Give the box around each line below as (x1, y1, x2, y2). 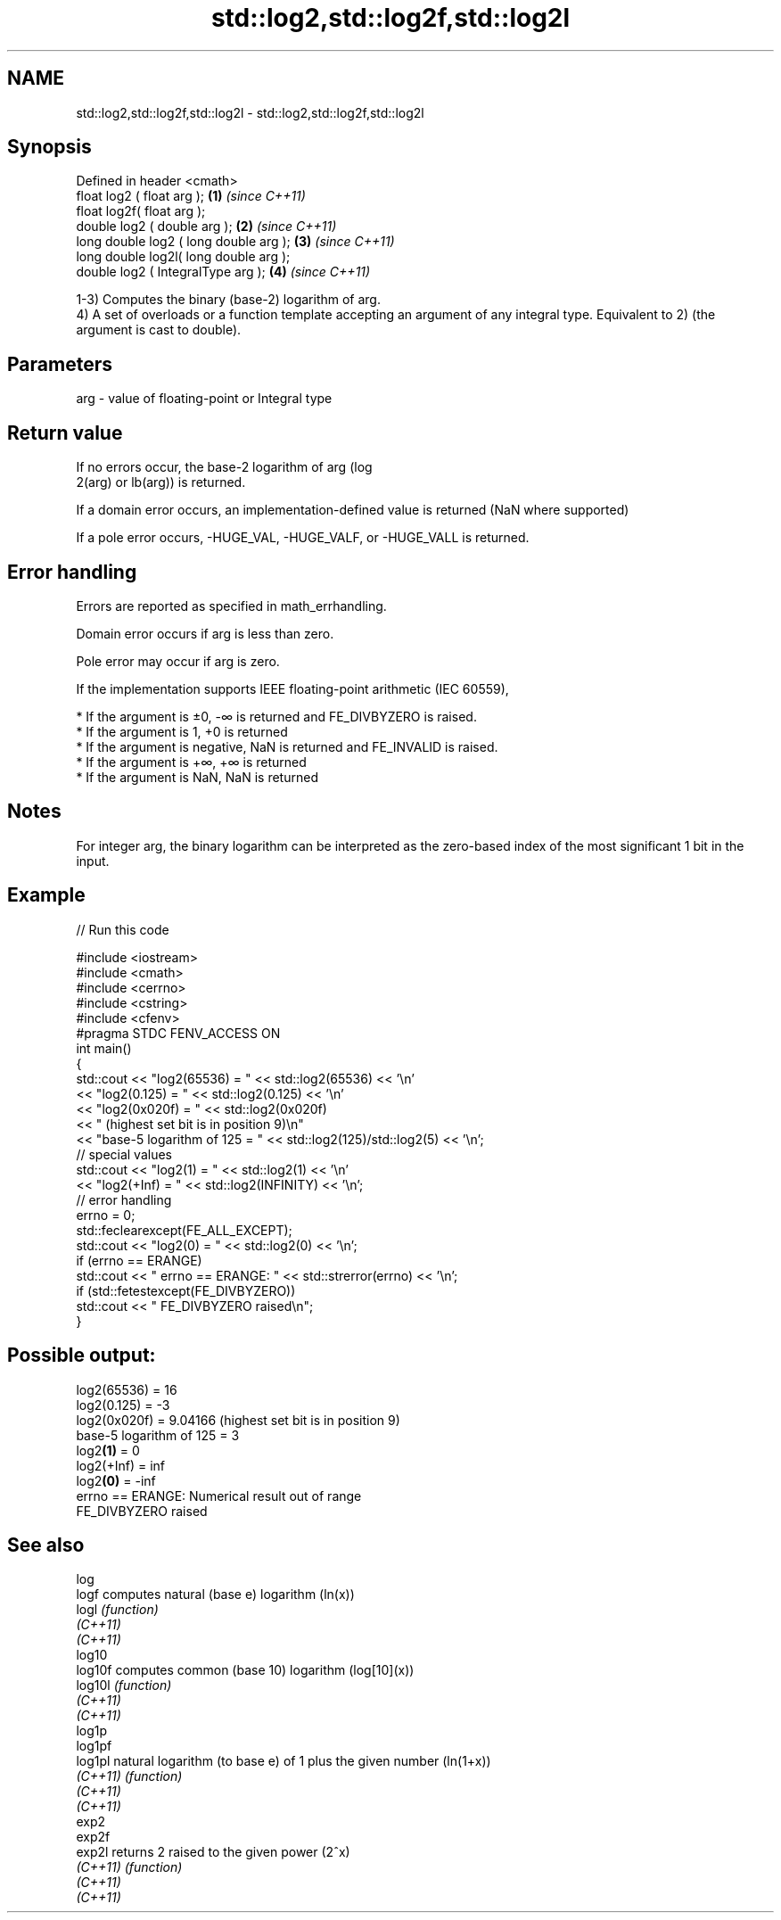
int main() (76, 1040, 132, 1056)
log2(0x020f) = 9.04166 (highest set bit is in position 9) (76, 1412, 400, 1428)
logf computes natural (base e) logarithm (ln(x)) (76, 1586, 355, 1603)
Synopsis (7, 136, 92, 159)
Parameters (7, 352, 112, 375)
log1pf (76, 1738, 112, 1754)
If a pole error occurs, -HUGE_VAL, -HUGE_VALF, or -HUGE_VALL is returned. (76, 530, 530, 546)
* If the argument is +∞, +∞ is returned (76, 754, 307, 770)
